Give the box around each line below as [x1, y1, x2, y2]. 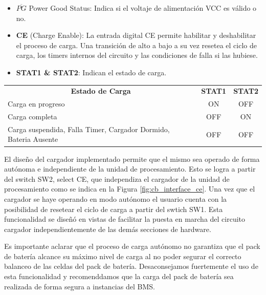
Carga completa [8, 111, 57, 121]
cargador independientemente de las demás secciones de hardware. [4, 223, 211, 234]
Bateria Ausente [8, 134, 58, 144]
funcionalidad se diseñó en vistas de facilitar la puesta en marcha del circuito [4, 214, 246, 224]
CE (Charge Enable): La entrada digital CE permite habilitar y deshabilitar [16, 30, 256, 40]
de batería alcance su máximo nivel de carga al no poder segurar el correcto [4, 250, 241, 261]
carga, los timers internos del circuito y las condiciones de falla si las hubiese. [16, 50, 258, 60]
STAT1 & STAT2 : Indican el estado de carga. [16, 67, 167, 77]
